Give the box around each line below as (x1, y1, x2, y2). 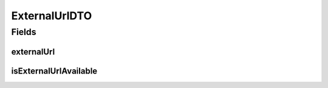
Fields (11, 27, 36, 37)
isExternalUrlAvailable (11, 66, 98, 76)
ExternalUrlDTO (11, 9, 92, 22)
